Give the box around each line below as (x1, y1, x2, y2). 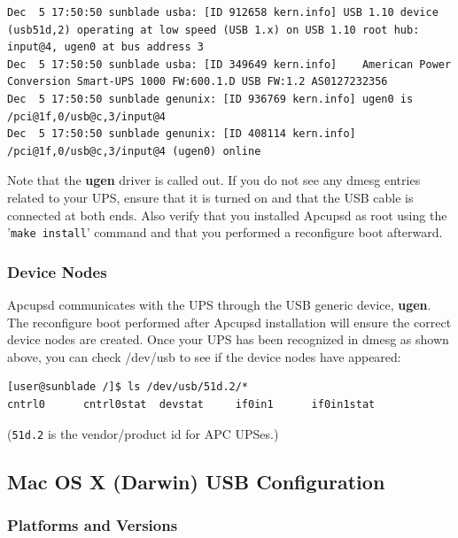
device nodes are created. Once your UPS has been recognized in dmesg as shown (7, 330, 449, 349)
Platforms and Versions (7, 513, 178, 535)
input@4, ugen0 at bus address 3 (7, 41, 204, 54)
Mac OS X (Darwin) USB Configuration (7, 467, 385, 495)
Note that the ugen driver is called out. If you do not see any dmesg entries (7, 171, 421, 189)
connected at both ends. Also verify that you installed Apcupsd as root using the (7, 205, 447, 224)
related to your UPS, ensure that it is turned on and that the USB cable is (7, 188, 414, 206)
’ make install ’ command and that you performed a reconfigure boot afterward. (7, 223, 443, 242)
